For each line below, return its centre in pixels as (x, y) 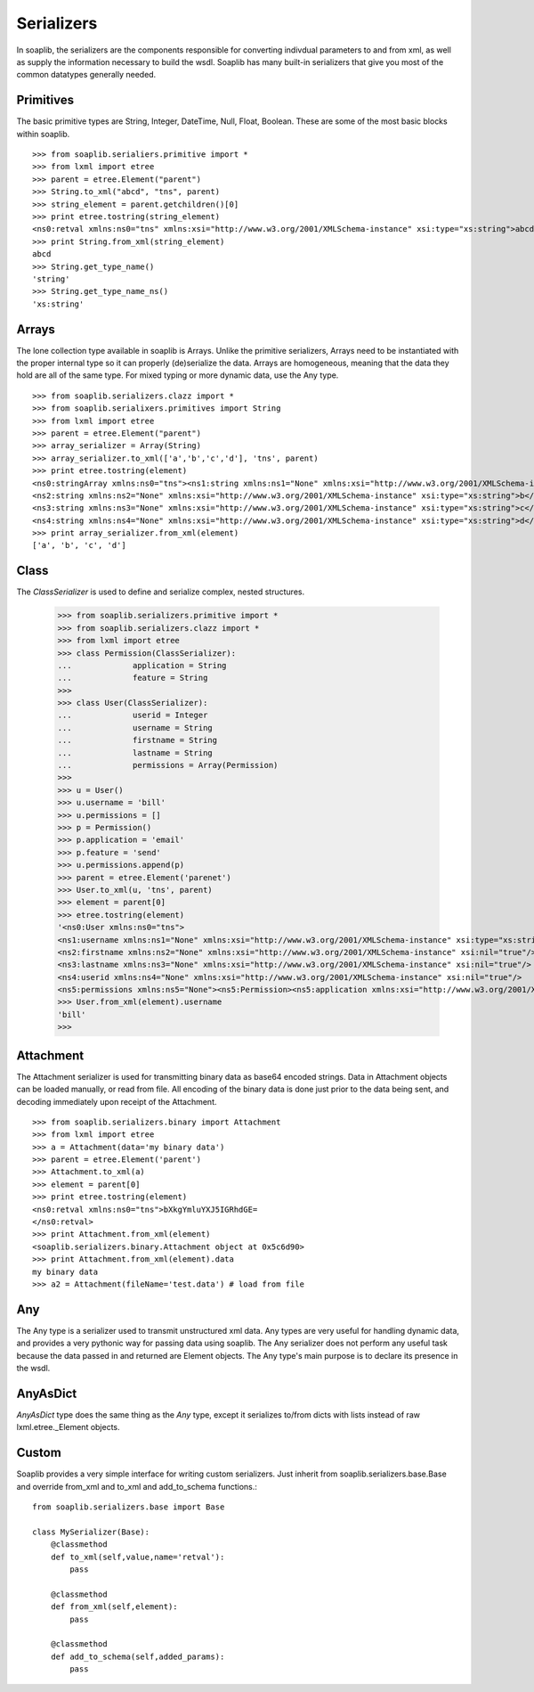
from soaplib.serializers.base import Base (129, 1507)
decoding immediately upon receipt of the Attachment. (117, 1101)
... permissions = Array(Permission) (168, 765)
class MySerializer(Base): (91, 1532)
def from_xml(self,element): (114, 1607)
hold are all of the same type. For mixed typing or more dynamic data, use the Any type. (178, 375)
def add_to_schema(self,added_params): (138, 1656)
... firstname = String (138, 740)
